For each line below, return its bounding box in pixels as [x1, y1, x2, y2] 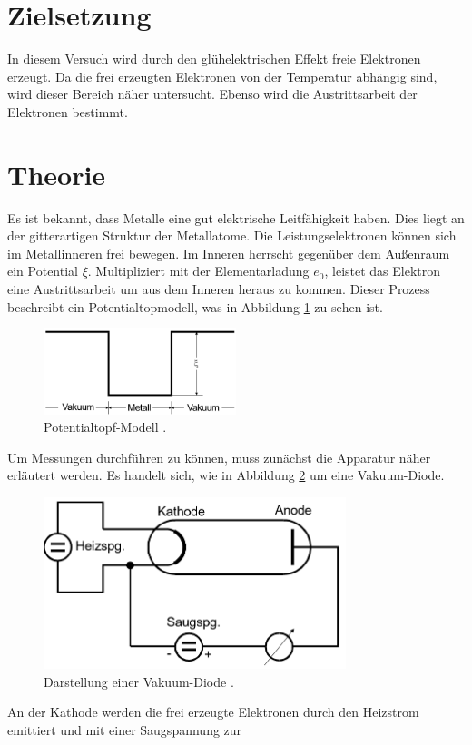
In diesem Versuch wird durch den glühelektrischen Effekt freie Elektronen [7, 49, 421, 68]
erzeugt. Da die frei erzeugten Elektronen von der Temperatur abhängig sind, [7, 66, 438, 85]
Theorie [7, 155, 106, 192]
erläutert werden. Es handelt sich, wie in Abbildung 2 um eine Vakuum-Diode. [7, 466, 445, 485]
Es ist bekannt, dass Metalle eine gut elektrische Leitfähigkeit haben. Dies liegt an [7, 208, 465, 227]
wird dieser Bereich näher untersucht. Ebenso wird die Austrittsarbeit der [7, 84, 418, 103]
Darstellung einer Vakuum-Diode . [44, 671, 234, 691]
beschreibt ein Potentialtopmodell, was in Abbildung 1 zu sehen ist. [7, 297, 383, 316]
